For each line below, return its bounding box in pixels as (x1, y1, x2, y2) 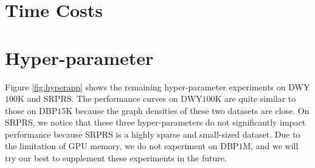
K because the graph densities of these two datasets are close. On (66, 104, 310, 116)
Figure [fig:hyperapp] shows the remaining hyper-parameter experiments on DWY (5, 80, 310, 93)
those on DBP (5, 104, 58, 116)
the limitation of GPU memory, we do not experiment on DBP (5, 139, 239, 152)
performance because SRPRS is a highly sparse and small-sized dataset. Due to (5, 127, 300, 140)
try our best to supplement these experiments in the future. (5, 152, 227, 164)
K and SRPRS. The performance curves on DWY (18, 92, 202, 105)
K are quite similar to (215, 92, 296, 105)
